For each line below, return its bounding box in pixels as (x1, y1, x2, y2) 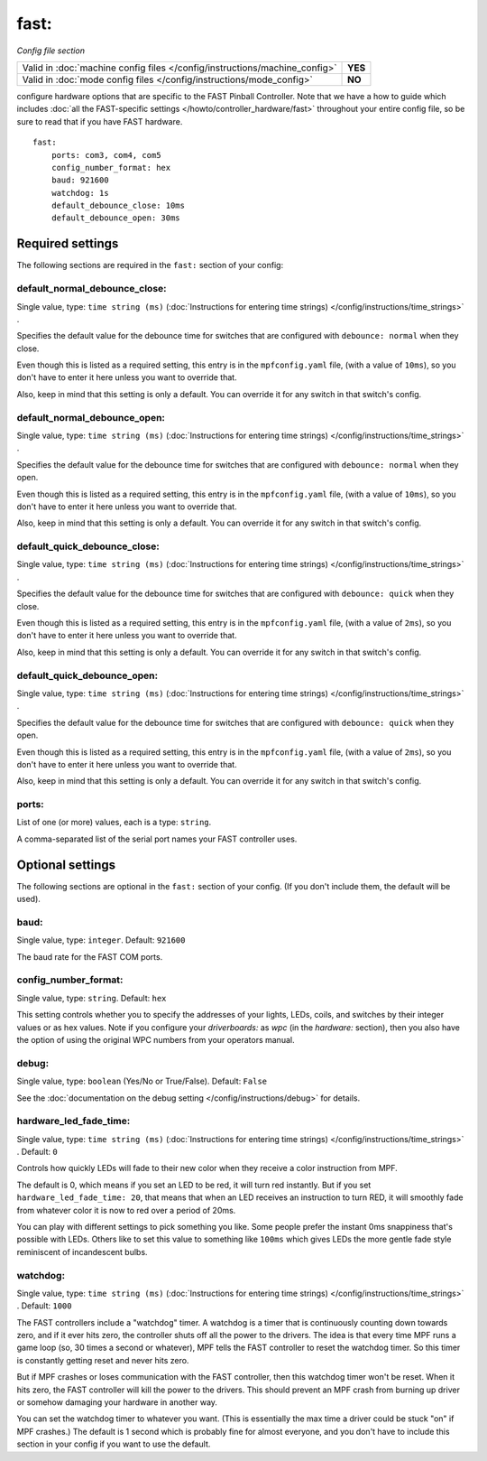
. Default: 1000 (16, 1300, 72, 1311)
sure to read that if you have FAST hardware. (16, 116, 183, 126)
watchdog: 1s (51, 188, 109, 198)
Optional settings (16, 857, 116, 872)
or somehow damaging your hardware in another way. (16, 1397, 218, 1408)
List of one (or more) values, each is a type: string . (16, 817, 212, 828)
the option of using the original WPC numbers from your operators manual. (16, 1034, 295, 1045)
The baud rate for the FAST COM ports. (16, 951, 163, 962)
